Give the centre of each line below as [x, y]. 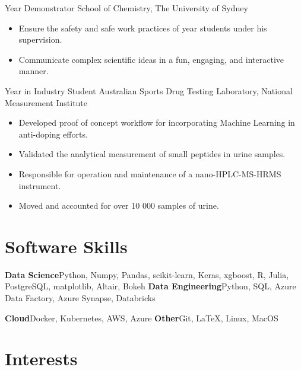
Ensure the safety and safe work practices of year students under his [143, 28]
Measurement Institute [46, 102]
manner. [34, 71]
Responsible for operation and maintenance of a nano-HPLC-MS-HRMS [150, 173]
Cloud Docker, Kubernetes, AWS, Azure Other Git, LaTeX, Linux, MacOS [142, 318]
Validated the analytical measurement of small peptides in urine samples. [152, 154]
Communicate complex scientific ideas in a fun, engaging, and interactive [151, 59]
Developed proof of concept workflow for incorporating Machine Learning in [157, 122]
